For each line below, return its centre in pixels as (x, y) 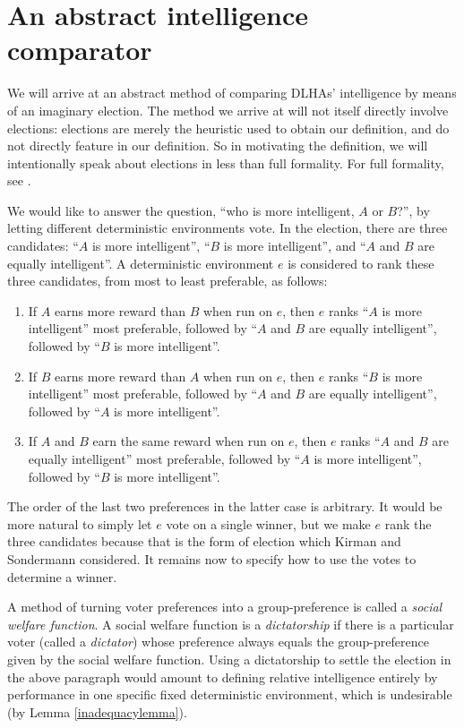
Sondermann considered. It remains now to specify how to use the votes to (212, 558)
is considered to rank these (361, 263)
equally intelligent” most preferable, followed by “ (164, 458)
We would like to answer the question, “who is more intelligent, (181, 210)
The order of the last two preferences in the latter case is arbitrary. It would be (225, 506)
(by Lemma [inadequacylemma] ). (97, 711)
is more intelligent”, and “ (295, 246)
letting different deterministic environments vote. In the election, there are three (228, 228)
